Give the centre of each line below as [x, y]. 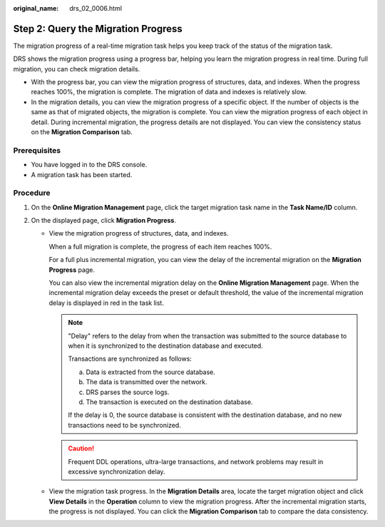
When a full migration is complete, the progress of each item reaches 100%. [160, 246]
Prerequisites [37, 150]
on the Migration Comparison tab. [82, 132]
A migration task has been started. [82, 174]
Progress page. [72, 270]
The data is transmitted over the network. [147, 382]
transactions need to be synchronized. [124, 425]
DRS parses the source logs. [128, 392]
